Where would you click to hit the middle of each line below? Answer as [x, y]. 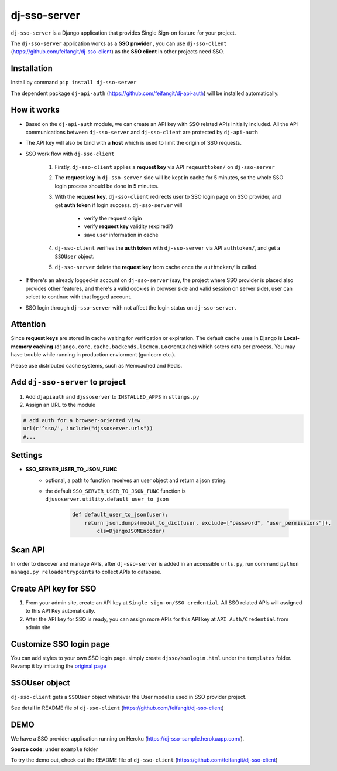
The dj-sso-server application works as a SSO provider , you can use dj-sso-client [119, 43]
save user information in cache [121, 235]
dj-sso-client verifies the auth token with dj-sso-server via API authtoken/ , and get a [168, 248]
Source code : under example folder [54, 749]
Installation [32, 68]
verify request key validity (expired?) [129, 226]
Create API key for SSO [54, 588]
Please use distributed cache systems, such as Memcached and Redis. [97, 365]
